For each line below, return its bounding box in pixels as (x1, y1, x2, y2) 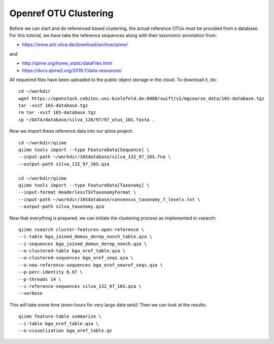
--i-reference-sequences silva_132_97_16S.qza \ (18, 284, 142, 289)
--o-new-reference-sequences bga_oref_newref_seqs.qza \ (18, 262, 163, 268)
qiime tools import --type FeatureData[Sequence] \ (18, 147, 150, 153)
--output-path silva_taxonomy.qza (18, 204, 104, 210)
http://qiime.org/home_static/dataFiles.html (22, 60, 113, 66)
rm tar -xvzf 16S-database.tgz (18, 109, 96, 116)
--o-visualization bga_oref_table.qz (18, 328, 113, 333)
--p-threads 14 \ (18, 276, 61, 282)
